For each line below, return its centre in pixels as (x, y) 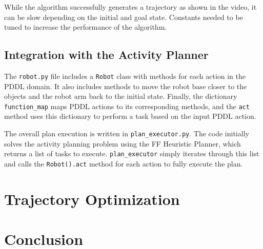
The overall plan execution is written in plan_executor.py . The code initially (127, 133)
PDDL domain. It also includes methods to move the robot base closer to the (126, 86)
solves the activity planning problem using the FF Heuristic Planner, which (123, 143)
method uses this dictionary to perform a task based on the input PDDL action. (130, 116)
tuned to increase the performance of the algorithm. (86, 27)
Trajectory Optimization (92, 199)
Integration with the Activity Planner (106, 55)
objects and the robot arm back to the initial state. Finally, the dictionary (121, 96)
